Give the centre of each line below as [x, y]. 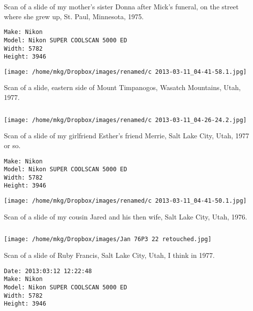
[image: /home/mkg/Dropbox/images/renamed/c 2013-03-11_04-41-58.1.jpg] [125, 72]
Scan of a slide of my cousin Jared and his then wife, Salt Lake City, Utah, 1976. [126, 216]
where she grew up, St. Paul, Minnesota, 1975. [74, 16]
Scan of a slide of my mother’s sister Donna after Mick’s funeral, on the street [121, 6]
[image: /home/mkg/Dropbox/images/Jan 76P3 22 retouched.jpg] [108, 239]
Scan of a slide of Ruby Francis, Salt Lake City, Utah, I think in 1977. [109, 255]
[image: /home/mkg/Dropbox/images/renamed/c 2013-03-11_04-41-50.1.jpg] [125, 201]
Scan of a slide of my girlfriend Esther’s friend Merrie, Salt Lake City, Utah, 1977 [127, 136]
